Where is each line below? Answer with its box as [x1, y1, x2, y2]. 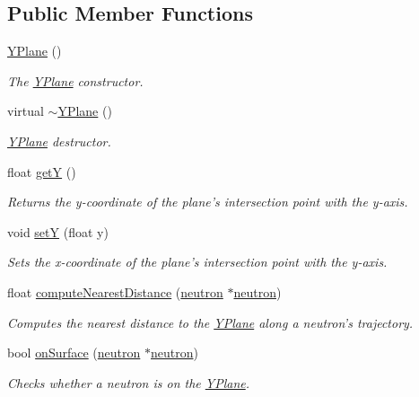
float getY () [7, 162, 76, 181]
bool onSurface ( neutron [7, 343, 141, 362]
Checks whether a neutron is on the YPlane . [7, 373, 250, 392]
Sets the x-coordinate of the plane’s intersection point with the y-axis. [7, 252, 388, 271]
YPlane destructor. [7, 131, 111, 150]
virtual [7, 101, 44, 120]
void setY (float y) [7, 222, 109, 241]
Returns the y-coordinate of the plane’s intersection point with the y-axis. [7, 192, 408, 211]
